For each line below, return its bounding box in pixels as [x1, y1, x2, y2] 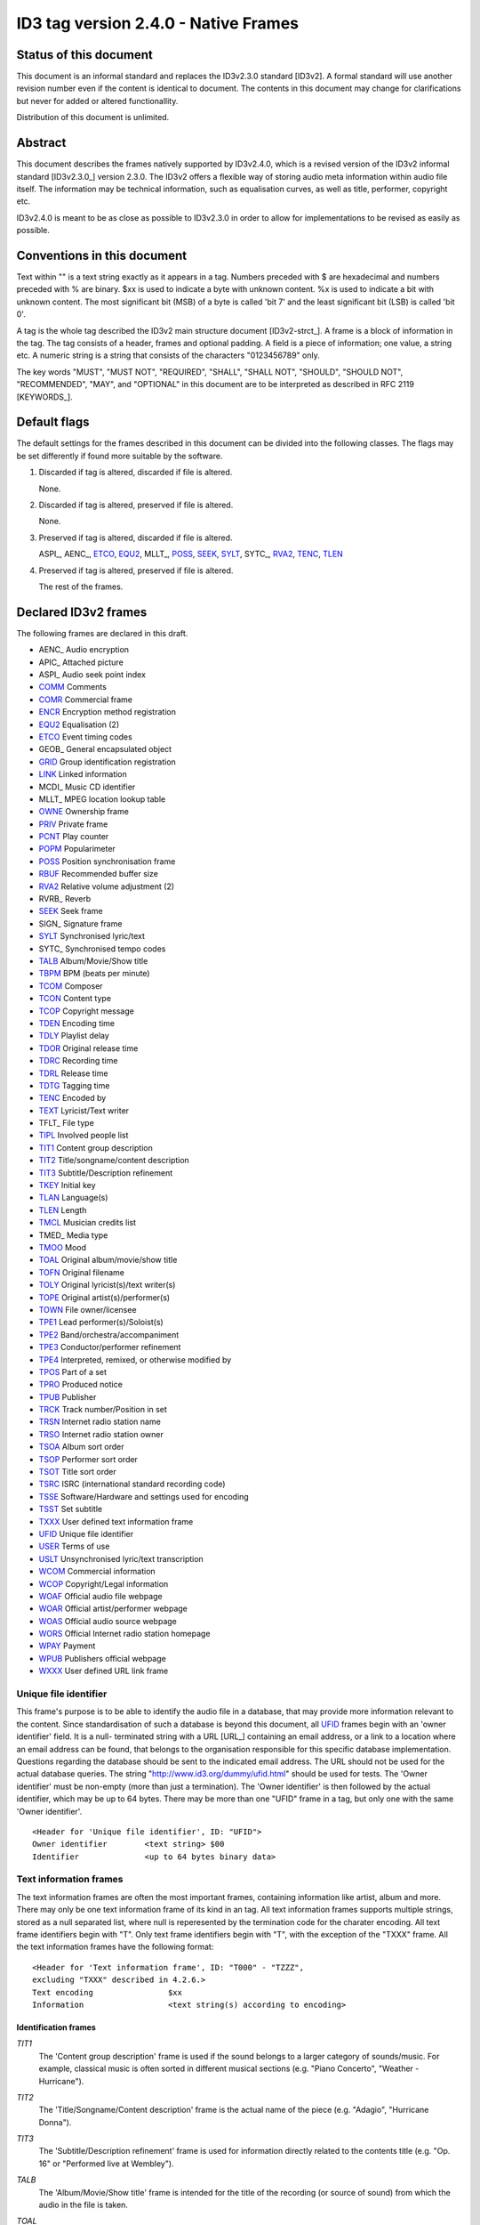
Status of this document [16, 47, 153, 62]
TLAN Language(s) [38, 1193, 108, 1203]
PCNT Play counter [38, 831, 109, 842]
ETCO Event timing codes [38, 731, 132, 742]
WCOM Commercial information [38, 1566, 156, 1577]
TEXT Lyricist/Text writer [38, 1104, 129, 1116]
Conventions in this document [16, 247, 187, 263]
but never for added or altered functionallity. [16, 95, 179, 106]
